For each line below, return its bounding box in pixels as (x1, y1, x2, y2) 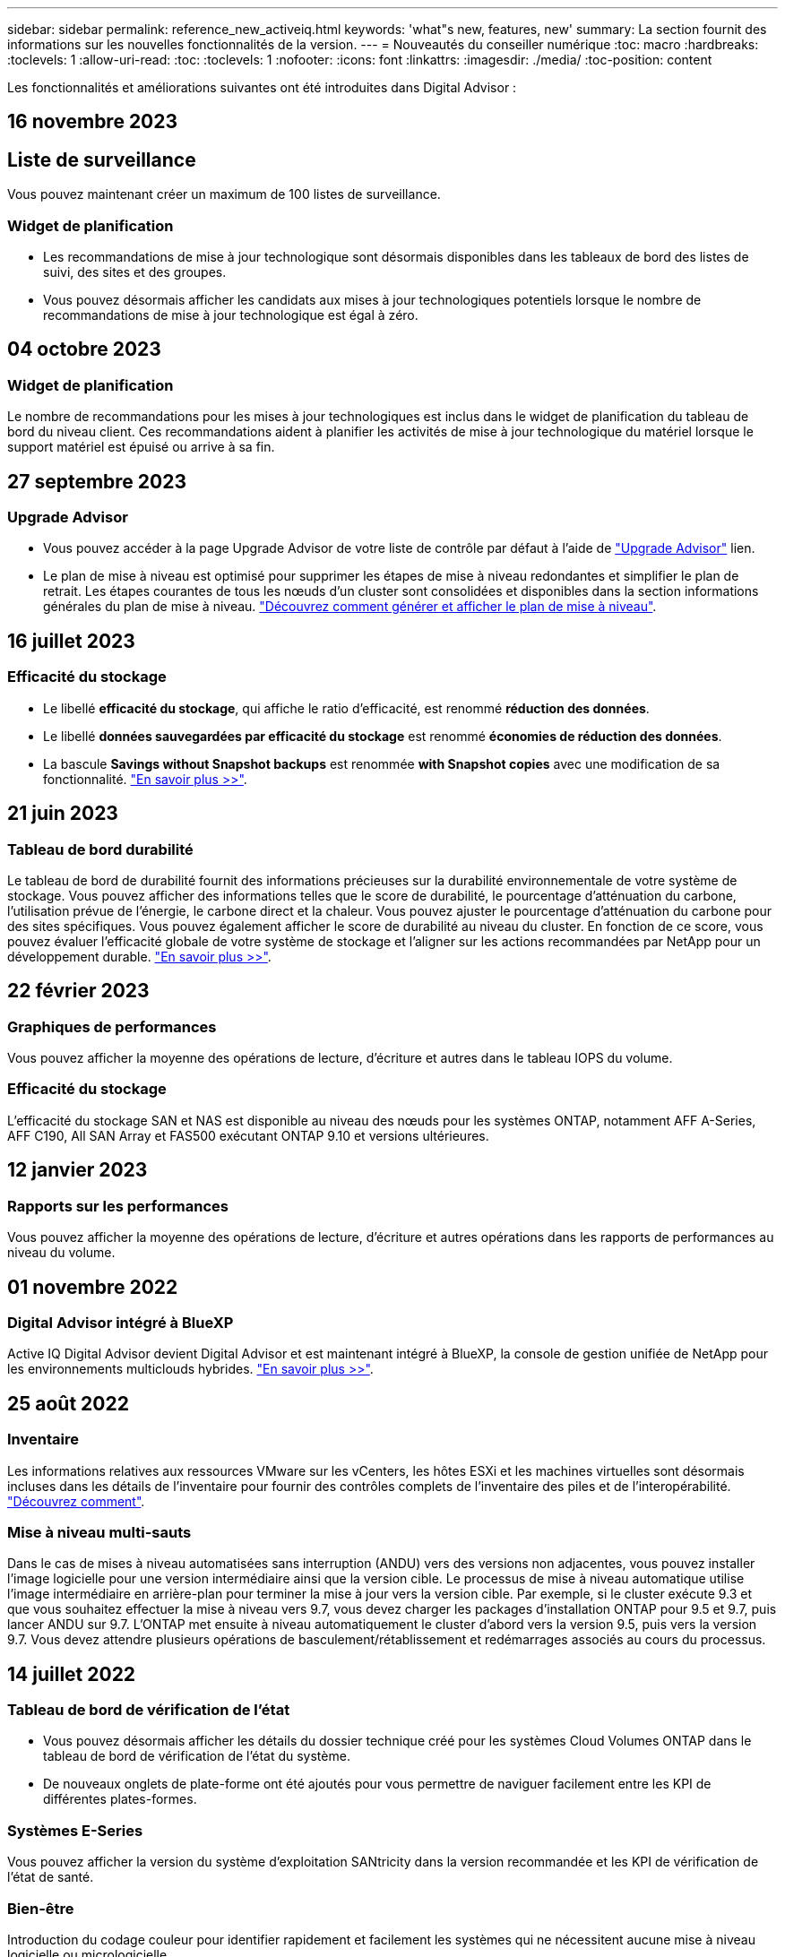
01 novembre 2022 (7, 1275, 178, 1298)
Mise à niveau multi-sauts (7, 1522, 192, 1541)
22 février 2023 (7, 979, 150, 1003)
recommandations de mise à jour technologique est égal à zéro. (43, 307, 418, 323)
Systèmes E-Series (7, 1821, 143, 1840)
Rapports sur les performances (7, 1196, 229, 1215)
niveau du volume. (7, 1245, 116, 1261)
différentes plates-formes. (43, 1791, 197, 1807)
